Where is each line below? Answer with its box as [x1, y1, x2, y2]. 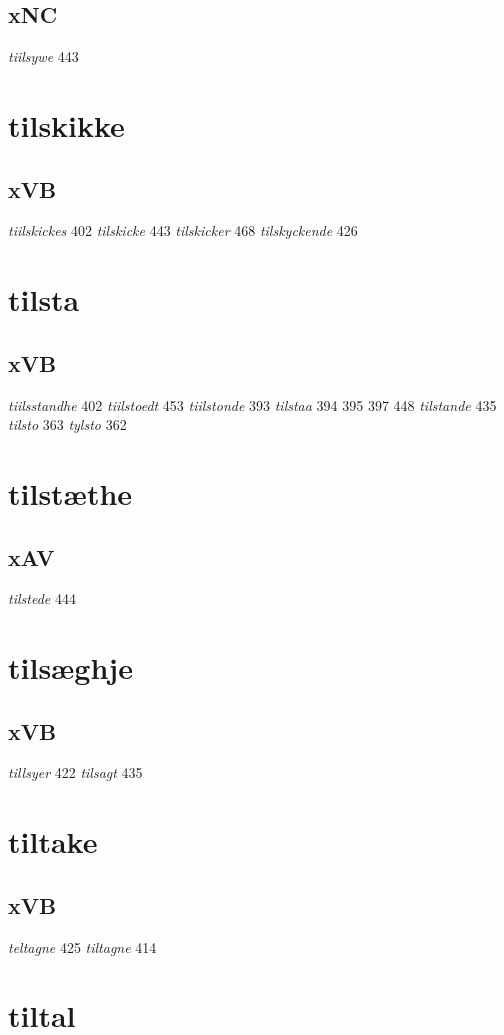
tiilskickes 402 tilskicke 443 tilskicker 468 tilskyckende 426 [8, 220, 358, 241]
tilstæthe [8, 472, 133, 513]
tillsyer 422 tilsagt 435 [8, 762, 143, 783]
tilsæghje [8, 647, 133, 688]
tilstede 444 [8, 588, 76, 609]
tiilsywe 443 [8, 46, 79, 67]
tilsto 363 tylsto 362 [8, 414, 127, 435]
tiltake [8, 821, 98, 862]
